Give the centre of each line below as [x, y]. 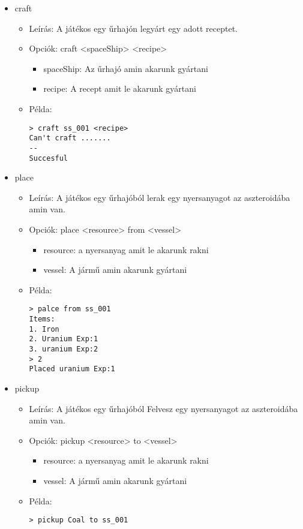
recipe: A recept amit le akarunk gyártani [120, 88]
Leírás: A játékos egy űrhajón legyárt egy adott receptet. [133, 28]
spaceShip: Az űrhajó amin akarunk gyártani [126, 68]
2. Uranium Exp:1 [64, 339]
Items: [42, 319]
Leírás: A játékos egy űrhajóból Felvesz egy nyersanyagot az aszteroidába [163, 408]
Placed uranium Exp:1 [72, 369]
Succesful [49, 158]
